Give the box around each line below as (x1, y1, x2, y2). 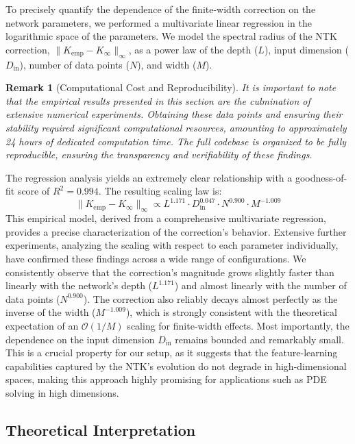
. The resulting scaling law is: (98, 184, 222, 198)
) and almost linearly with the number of (174, 278, 347, 293)
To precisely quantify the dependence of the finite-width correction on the (5, 2, 316, 16)
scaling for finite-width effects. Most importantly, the (127, 318, 350, 332)
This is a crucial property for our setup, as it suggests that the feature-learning (5, 345, 338, 360)
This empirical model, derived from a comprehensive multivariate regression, (5, 211, 327, 225)
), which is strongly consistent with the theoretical (125, 305, 337, 319)
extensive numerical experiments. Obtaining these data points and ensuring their (5, 107, 343, 121)
